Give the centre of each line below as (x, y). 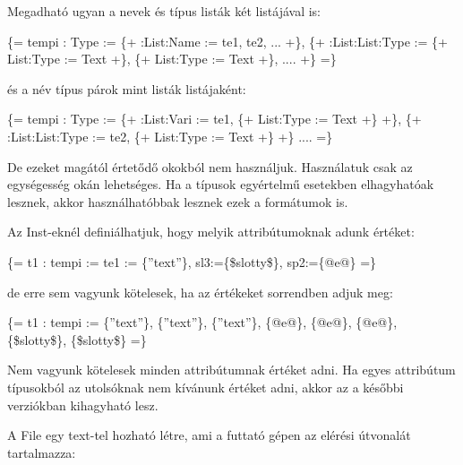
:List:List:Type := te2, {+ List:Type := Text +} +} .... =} (170, 136)
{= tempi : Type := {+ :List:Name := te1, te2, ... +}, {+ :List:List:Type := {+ (227, 41)
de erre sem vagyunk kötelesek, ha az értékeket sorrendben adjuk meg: (200, 292)
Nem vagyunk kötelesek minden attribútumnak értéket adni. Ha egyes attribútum (231, 370)
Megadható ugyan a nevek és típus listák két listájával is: (164, 11)
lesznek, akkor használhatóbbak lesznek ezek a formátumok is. (178, 201)
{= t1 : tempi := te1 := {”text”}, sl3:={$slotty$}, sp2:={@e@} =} (192, 261)
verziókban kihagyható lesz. (83, 405)
